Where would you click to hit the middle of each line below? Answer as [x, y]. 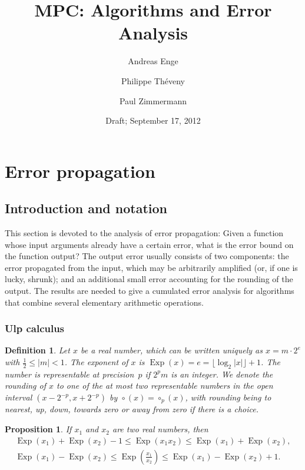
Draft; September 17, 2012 [153, 120]
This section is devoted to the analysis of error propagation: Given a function [144, 233]
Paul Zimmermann [153, 100]
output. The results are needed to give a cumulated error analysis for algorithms [150, 291]
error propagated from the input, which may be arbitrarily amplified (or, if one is [151, 267]
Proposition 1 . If [38, 429]
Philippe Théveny [153, 80]
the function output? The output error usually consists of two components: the [147, 256]
